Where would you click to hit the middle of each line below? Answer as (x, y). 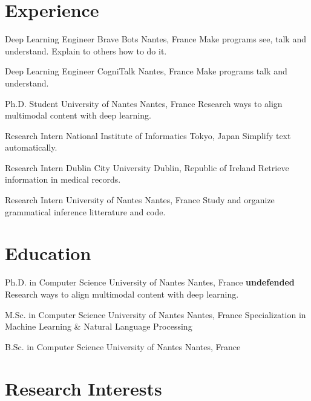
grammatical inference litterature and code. (85, 211)
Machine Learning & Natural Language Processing (99, 326)
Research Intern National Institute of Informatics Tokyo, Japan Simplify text (148, 135)
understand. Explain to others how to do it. (86, 51)
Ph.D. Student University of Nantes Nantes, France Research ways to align (144, 103)
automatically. (31, 147)
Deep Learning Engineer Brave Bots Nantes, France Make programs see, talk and (155, 39)
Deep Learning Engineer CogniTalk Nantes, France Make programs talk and (146, 71)
